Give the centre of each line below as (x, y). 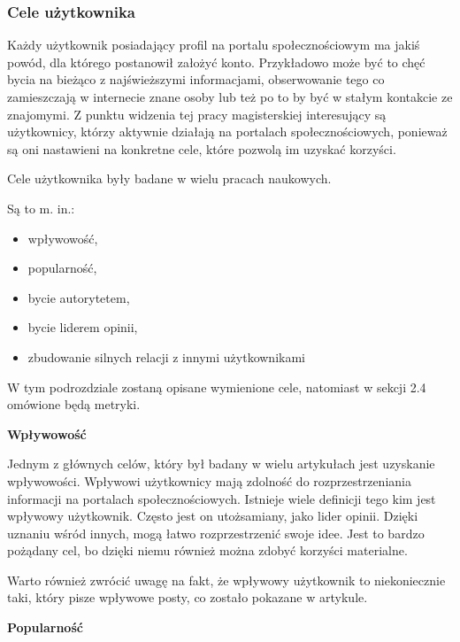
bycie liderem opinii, (83, 327)
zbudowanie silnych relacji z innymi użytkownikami (166, 356)
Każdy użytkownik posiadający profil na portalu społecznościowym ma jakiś (214, 45)
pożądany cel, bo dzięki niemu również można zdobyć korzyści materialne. (207, 550)
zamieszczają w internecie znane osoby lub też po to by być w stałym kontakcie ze (230, 97)
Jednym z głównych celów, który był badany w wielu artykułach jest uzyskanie (221, 464)
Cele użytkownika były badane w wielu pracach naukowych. (169, 178)
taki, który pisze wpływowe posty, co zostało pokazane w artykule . (188, 597)
